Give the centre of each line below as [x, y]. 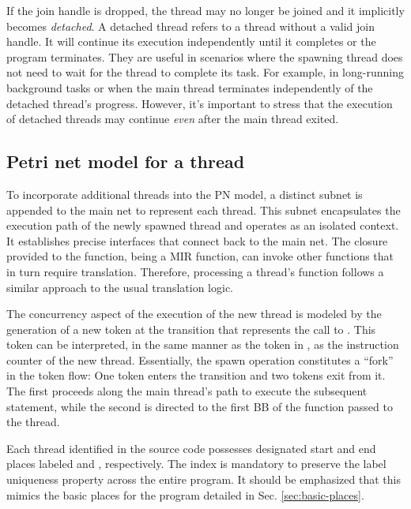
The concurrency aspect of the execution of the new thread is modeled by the [194, 314]
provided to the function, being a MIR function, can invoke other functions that [200, 256]
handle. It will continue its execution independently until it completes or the [191, 41]
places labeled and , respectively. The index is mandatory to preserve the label [196, 464]
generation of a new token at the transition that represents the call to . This [191, 329]
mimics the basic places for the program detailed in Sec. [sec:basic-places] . [185, 494]
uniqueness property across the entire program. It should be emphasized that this [204, 479]
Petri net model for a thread [126, 161]
